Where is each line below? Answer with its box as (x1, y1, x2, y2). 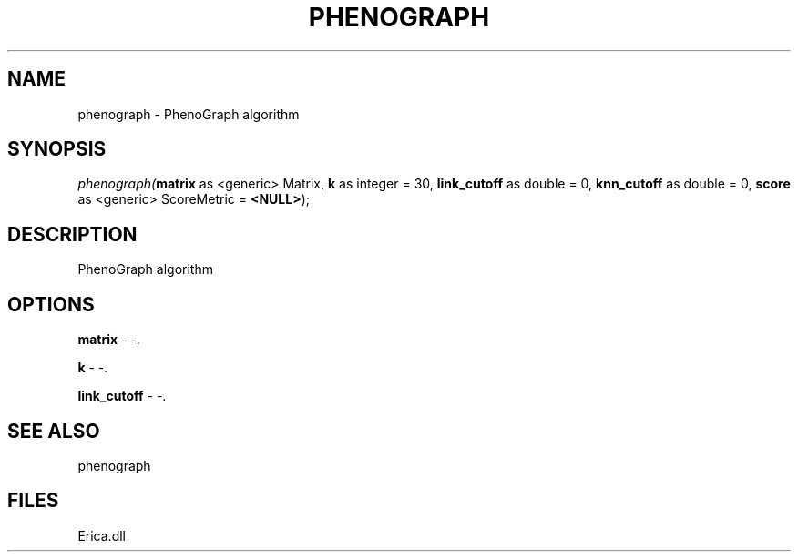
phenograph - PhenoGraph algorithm (77, 106, 300, 122)
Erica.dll (77, 527, 126, 544)
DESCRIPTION (7, 222, 138, 246)
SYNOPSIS (7, 137, 107, 161)
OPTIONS (7, 292, 95, 316)
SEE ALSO (7, 419, 100, 442)
